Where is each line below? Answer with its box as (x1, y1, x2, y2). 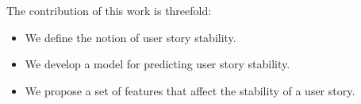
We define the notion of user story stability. (25, 29, 236, 45)
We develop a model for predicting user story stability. (25, 56, 290, 72)
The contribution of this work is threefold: (6, 2, 212, 18)
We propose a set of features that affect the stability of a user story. (25, 82, 355, 98)
